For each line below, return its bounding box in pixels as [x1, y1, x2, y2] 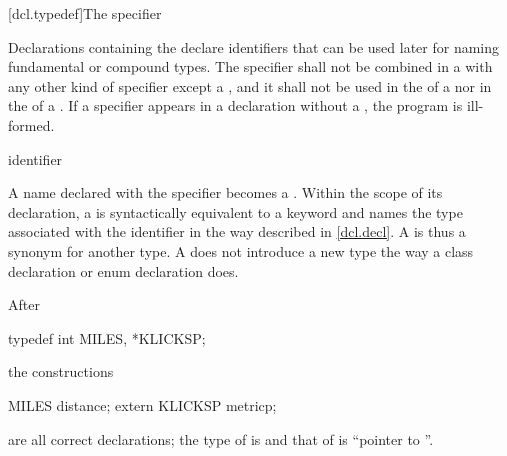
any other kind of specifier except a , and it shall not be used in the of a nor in [8, 75, 492, 96]
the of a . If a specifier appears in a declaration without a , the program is [8, 95, 463, 116]
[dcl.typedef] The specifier [8, 3, 162, 23]
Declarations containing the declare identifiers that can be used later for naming [8, 36, 500, 57]
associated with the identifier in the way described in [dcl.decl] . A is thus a [8, 221, 466, 242]
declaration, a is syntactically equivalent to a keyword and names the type [8, 201, 463, 222]
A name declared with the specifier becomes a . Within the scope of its [8, 182, 443, 203]
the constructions [8, 361, 114, 382]
